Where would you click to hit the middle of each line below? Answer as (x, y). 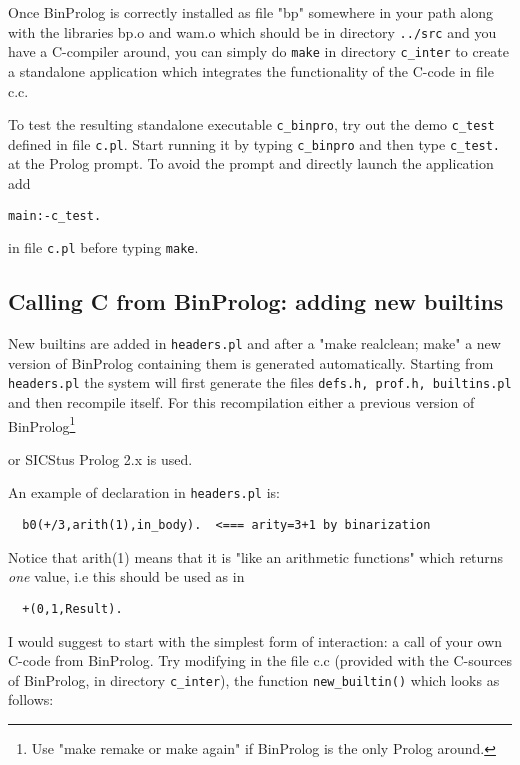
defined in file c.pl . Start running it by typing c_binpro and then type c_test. (254, 143)
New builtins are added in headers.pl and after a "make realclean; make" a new (254, 343)
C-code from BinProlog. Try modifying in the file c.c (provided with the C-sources (260, 660)
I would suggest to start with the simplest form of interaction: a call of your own (255, 640)
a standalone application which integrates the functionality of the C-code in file (251, 70)
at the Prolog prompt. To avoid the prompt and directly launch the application (251, 163)
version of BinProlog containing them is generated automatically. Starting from (251, 362)
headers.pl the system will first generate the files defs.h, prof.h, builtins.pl (260, 382)
